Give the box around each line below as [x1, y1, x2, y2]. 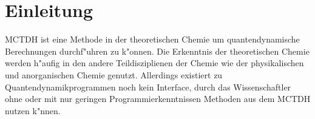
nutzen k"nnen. [5, 104, 61, 117]
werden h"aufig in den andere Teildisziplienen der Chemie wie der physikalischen [5, 56, 304, 69]
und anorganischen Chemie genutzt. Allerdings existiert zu [5, 68, 223, 81]
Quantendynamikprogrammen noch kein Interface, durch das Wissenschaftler [5, 80, 291, 93]
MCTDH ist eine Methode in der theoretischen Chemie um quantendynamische [5, 33, 300, 46]
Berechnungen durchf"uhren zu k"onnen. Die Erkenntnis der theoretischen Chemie [5, 44, 310, 57]
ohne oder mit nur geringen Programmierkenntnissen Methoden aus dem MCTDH [5, 92, 311, 105]
